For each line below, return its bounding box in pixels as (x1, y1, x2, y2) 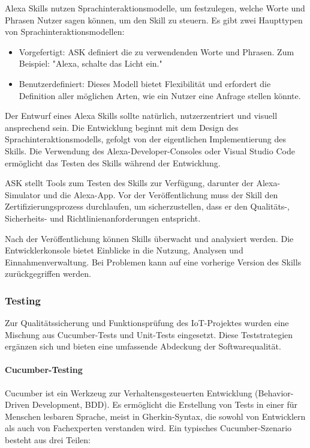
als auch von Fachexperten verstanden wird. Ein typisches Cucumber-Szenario (5, 422, 292, 434)
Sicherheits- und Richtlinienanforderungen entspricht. (5, 211, 201, 224)
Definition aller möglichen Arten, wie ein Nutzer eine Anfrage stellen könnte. (19, 89, 301, 101)
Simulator (5, 188, 41, 201)
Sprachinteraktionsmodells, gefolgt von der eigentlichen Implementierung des (5, 133, 287, 145)
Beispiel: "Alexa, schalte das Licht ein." (19, 57, 162, 70)
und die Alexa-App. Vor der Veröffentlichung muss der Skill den (43, 188, 278, 201)
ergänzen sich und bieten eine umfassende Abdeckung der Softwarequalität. (5, 340, 281, 353)
